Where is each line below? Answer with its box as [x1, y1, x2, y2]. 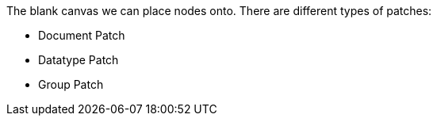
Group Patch [38, 78, 104, 91]
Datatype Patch [38, 53, 119, 67]
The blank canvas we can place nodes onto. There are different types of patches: [6, 4, 432, 17]
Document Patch [38, 29, 125, 42]
